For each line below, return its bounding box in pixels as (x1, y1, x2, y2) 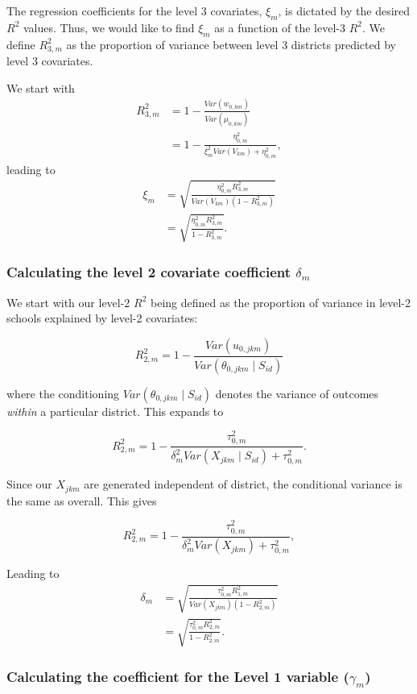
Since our (6, 476, 52, 492)
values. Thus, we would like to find (23, 19, 195, 35)
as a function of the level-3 (214, 19, 345, 35)
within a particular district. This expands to (6, 402, 224, 419)
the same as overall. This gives (6, 492, 157, 509)
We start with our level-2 (6, 293, 130, 310)
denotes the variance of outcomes (215, 384, 379, 401)
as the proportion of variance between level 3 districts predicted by (66, 35, 396, 52)
